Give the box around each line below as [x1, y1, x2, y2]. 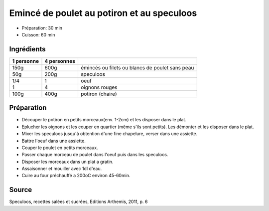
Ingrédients [9, 45, 46, 53]
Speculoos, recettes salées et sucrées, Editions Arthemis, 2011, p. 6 [9, 199, 148, 205]
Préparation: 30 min [21, 25, 62, 31]
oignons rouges [80, 84, 118, 91]
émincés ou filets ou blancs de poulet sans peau [80, 64, 194, 71]
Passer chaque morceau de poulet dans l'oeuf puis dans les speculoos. [21, 152, 168, 158]
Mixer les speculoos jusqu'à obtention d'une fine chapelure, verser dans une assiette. [21, 131, 198, 137]
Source [9, 186, 32, 194]
